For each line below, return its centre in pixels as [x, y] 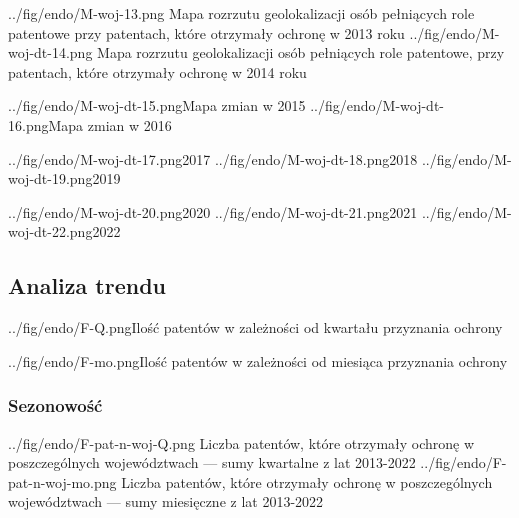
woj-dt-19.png [50, 178]
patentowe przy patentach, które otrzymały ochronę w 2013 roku [206, 32]
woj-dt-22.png [50, 231]
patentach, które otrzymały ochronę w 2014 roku [157, 71]
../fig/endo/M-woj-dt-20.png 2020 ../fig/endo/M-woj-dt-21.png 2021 [213, 211]
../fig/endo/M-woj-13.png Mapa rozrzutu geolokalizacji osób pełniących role [241, 13]
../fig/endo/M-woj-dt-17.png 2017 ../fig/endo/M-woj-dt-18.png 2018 [213, 158]
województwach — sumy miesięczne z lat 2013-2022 [166, 501]
